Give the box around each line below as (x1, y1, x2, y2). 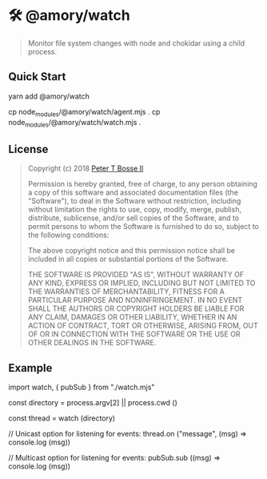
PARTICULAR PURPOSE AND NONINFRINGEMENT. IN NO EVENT (27, 296, 243, 305)
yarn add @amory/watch (8, 91, 90, 101)
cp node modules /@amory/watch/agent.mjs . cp (8, 107, 161, 119)
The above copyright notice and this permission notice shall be (27, 246, 236, 256)
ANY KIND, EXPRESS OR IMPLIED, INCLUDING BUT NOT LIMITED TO (27, 278, 256, 288)
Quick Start (8, 70, 66, 84)
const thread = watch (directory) (8, 413, 116, 423)
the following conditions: (27, 230, 110, 240)
